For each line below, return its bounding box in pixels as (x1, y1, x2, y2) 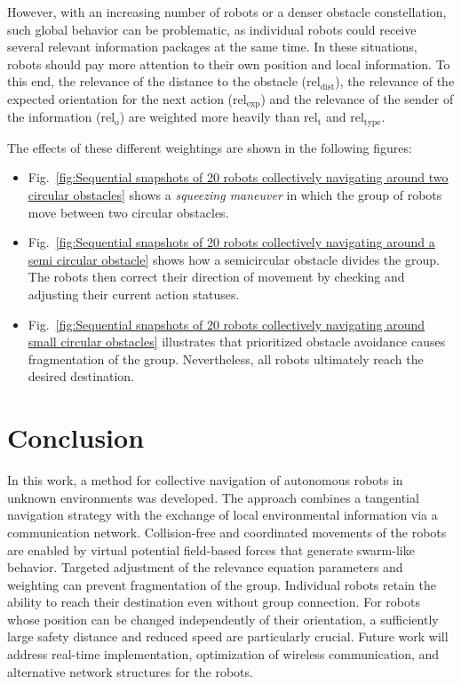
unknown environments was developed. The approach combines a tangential (7, 488, 419, 506)
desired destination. (28, 367, 135, 386)
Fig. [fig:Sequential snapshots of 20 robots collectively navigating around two (28, 168, 449, 187)
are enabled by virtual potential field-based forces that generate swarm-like (7, 540, 415, 559)
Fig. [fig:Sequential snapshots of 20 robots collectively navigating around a (28, 233, 435, 251)
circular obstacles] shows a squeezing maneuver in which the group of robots (28, 186, 442, 204)
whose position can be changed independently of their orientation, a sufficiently (7, 609, 439, 628)
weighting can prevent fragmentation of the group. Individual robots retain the (7, 575, 436, 593)
